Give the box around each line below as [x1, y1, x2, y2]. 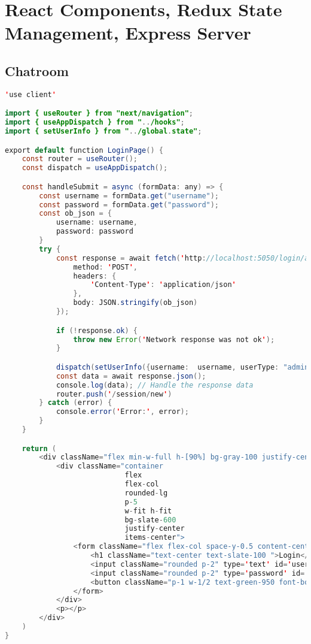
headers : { [73, 271, 117, 280]
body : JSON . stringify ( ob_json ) [73, 298, 198, 307]
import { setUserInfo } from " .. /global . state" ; [5, 127, 202, 136]
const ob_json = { [39, 209, 112, 218]
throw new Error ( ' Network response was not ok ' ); [73, 335, 275, 344]
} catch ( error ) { [39, 398, 112, 407]
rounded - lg [124, 488, 168, 497]
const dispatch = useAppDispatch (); [22, 164, 168, 173]
